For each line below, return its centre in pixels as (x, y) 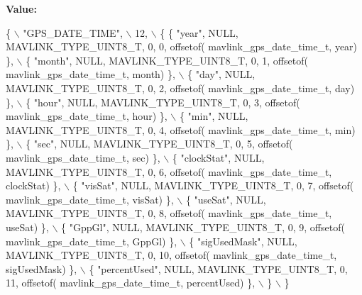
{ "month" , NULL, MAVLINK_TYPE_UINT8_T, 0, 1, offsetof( (167, 60)
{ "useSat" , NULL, (226, 199)
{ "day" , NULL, (221, 74)
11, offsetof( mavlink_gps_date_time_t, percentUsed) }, (131, 283)
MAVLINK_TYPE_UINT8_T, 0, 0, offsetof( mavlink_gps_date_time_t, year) (182, 46)
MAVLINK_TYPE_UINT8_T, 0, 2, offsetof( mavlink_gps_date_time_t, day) (180, 88)
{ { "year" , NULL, (199, 32)
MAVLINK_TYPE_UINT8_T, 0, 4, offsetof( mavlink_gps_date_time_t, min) (181, 129)
